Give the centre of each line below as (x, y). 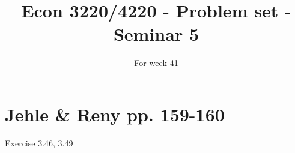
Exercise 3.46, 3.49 (39, 142)
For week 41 (156, 63)
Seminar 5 (156, 34)
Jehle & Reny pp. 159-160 (115, 114)
